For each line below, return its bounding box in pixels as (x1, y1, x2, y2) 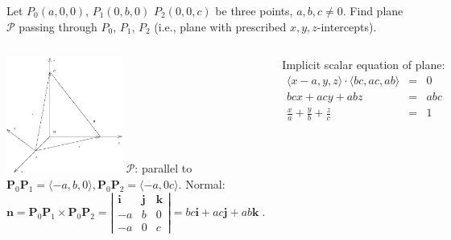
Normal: (185, 176, 225, 193)
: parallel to (134, 160, 192, 177)
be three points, (215, 2, 293, 18)
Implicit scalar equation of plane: (282, 56, 445, 73)
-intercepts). (317, 18, 377, 35)
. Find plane (342, 2, 403, 18)
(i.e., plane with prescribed (154, 18, 287, 35)
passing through (19, 18, 97, 35)
